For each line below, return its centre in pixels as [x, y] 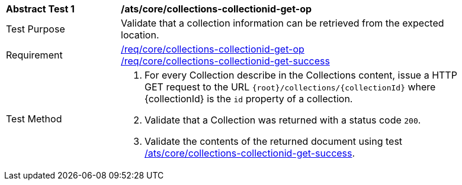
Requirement [34, 55]
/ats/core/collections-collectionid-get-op [216, 9]
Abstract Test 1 [40, 9]
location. [140, 35]
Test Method [34, 119]
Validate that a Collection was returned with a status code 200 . [283, 120]
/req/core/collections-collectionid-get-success [225, 61]
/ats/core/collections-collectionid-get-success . [250, 153]
